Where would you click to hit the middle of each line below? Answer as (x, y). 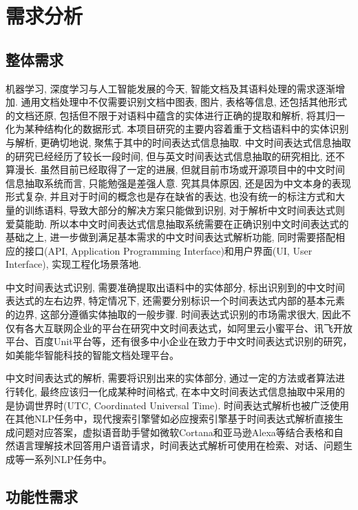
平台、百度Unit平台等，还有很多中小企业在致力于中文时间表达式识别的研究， (179, 341)
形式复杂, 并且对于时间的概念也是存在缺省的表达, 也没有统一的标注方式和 (171, 196)
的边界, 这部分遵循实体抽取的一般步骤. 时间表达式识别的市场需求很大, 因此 (173, 314)
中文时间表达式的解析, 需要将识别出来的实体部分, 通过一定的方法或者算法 (171, 378)
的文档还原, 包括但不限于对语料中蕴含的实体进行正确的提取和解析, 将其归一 (176, 115)
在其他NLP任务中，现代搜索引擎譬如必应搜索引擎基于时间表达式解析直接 (170, 419)
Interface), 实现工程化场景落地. (74, 264)
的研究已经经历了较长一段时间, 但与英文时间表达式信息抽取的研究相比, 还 (171, 156)
